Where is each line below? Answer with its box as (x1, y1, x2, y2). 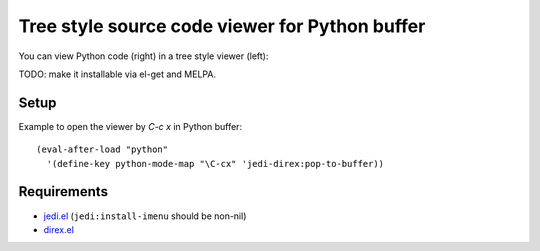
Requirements (18, 183, 109, 200)
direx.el (43, 223, 75, 235)
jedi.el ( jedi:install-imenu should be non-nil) (43, 210, 247, 222)
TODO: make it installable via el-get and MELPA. (18, 68, 217, 80)
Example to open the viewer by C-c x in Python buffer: (18, 120, 243, 132)
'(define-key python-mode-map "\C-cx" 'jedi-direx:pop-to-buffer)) (46, 158, 385, 169)
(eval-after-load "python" (36, 144, 169, 155)
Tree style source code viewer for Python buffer (18, 15, 426, 37)
